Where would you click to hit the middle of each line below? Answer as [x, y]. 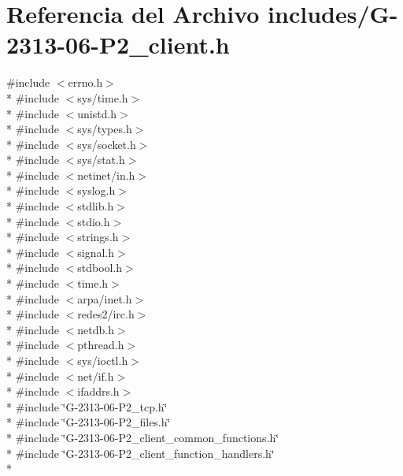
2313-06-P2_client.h [118, 45]
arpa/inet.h [105, 298]
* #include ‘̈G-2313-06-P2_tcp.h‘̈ [87, 406]
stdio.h [94, 221]
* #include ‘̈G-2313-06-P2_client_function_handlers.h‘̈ [140, 453]
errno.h [85, 82]
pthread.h [101, 345]
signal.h [96, 252]
